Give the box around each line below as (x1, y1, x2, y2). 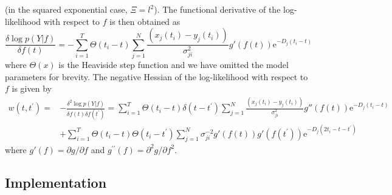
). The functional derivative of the (154, 3, 281, 15)
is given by (12, 82, 52, 95)
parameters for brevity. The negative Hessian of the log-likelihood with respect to (5, 70, 308, 83)
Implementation (5, 173, 107, 191)
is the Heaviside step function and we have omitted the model (58, 58, 289, 70)
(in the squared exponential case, (5, 3, 128, 15)
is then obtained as (109, 15, 181, 27)
